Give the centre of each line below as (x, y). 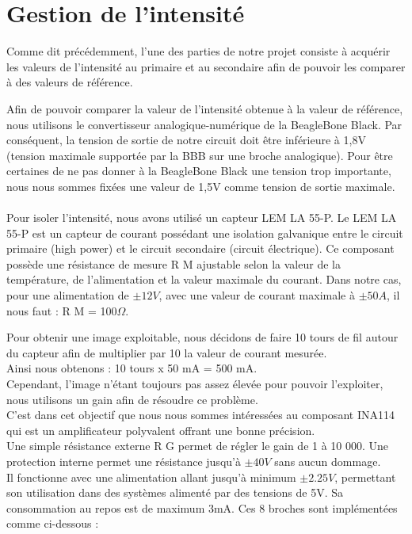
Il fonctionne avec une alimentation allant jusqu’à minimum (151, 477)
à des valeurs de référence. (70, 82)
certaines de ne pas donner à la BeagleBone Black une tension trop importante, (199, 171)
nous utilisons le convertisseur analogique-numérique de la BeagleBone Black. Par (204, 124)
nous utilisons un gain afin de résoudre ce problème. (132, 399)
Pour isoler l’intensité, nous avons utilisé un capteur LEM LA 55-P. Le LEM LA (202, 217)
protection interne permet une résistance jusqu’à (124, 461)
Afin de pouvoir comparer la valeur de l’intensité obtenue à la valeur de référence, (205, 108)
